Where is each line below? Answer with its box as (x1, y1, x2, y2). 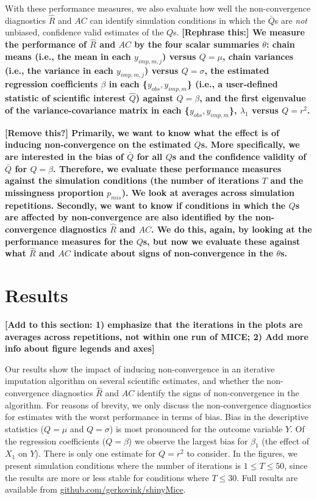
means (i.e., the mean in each (5, 49, 131, 62)
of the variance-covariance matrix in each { (5, 104, 190, 117)
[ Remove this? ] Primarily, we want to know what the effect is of (5, 126, 279, 139)
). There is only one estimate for (35, 447, 156, 460)
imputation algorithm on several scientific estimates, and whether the (5, 374, 264, 387)
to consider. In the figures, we (187, 447, 297, 460)
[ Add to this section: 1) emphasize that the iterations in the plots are (5, 318, 303, 331)
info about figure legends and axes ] (5, 342, 155, 355)
